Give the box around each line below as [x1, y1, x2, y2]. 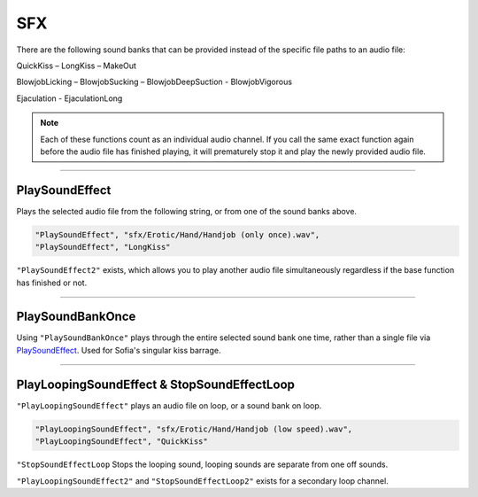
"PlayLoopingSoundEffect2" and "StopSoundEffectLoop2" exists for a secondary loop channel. [16, 475, 389, 486]
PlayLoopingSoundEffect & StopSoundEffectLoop [16, 377, 296, 392]
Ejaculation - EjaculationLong [16, 93, 123, 104]
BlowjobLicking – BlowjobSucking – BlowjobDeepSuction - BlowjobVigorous [16, 76, 292, 88]
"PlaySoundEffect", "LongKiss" [35, 242, 172, 252]
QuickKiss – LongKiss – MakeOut [16, 60, 137, 71]
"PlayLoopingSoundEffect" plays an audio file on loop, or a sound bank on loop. [16, 400, 322, 411]
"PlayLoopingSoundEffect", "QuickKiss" [35, 437, 208, 447]
